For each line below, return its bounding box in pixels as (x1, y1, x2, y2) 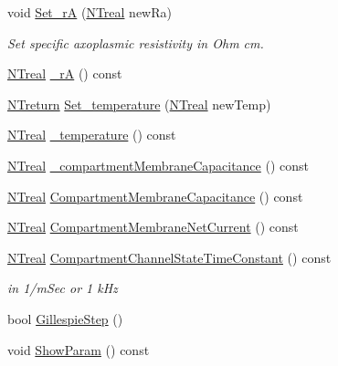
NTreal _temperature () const (7, 125, 176, 144)
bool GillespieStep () (7, 308, 123, 328)
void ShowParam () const (7, 340, 150, 359)
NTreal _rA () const (7, 64, 122, 83)
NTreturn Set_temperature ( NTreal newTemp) (7, 94, 271, 113)
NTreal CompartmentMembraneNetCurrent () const (7, 217, 299, 236)
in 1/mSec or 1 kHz (7, 278, 118, 298)
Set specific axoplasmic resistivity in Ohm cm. (7, 33, 264, 52)
